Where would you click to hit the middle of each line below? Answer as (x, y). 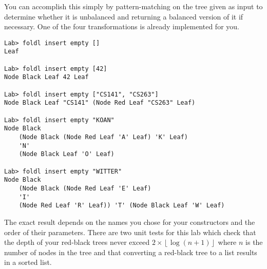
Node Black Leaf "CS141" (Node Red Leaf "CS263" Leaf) (100, 103)
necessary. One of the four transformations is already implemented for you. (122, 26)
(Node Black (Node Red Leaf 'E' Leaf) (85, 188)
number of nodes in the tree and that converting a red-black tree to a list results (131, 252)
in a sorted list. (28, 262)
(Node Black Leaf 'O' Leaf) (66, 154)
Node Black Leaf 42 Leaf (46, 77)
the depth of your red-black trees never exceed (77, 242)
